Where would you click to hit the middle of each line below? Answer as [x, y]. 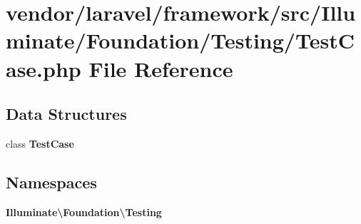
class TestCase [40, 143]
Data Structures [66, 114]
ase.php [44, 68]
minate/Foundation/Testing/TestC [180, 40]
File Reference [161, 68]
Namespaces [51, 182]
